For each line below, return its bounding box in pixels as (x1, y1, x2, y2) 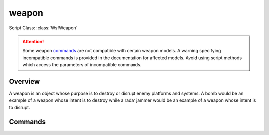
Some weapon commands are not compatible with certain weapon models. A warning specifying (22, 48, 221, 54)
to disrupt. (9, 104, 30, 110)
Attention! (22, 38, 44, 44)
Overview (9, 77, 40, 86)
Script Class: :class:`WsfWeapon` (9, 25, 78, 31)
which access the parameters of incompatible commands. (22, 62, 142, 68)
